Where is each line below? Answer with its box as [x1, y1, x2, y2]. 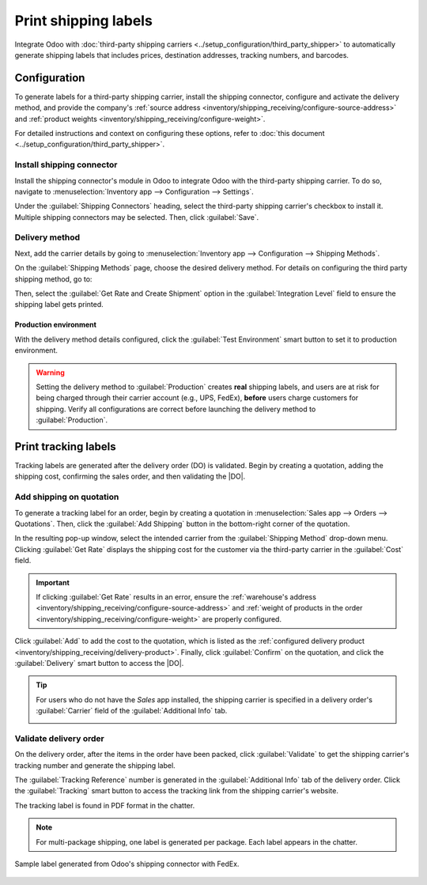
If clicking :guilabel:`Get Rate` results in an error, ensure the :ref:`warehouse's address [36, 592, 316, 601]
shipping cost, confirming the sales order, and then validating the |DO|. [14, 471, 246, 482]
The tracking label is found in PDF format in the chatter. [14, 800, 195, 810]
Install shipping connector [14, 159, 118, 170]
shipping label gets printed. [14, 300, 104, 309]
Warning [36, 368, 65, 377]
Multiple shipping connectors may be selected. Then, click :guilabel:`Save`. [14, 212, 259, 221]
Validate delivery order [14, 732, 104, 743]
